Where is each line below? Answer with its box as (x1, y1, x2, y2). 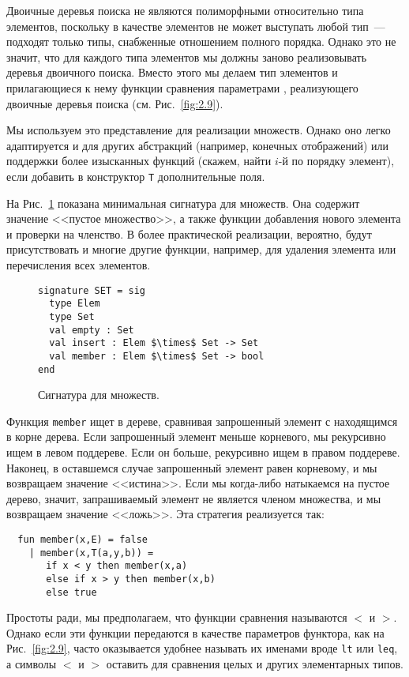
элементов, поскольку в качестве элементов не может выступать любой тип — (6, 17, 385, 34)
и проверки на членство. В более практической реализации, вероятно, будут (6, 225, 372, 242)
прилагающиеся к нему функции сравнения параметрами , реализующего (6, 79, 358, 96)
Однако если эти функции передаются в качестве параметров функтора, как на (6, 624, 385, 641)
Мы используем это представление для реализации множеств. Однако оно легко (6, 122, 391, 138)
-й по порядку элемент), (278, 152, 395, 169)
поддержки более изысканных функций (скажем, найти (6, 152, 272, 169)
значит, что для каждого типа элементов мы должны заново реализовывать (6, 48, 367, 65)
